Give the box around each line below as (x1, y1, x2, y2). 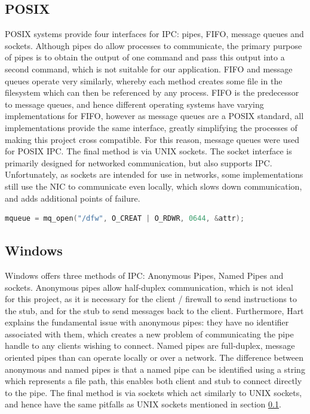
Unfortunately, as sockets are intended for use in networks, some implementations (5, 168, 303, 181)
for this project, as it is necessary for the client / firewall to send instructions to (5, 293, 297, 305)
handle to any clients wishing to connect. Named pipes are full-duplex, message (5, 339, 295, 352)
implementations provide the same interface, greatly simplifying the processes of (5, 121, 297, 133)
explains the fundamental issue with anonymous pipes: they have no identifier (5, 316, 289, 328)
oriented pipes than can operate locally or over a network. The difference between (5, 351, 303, 364)
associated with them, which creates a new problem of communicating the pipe (5, 327, 294, 340)
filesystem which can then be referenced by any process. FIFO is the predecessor (5, 86, 299, 99)
